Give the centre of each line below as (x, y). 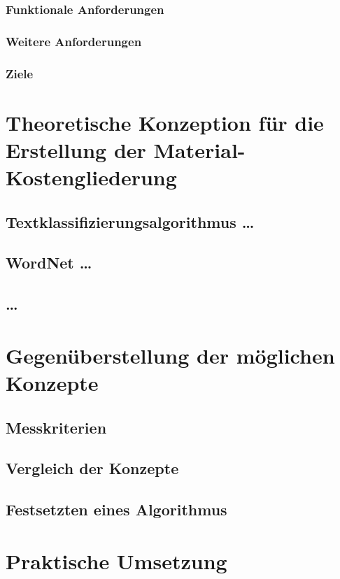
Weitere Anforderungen (74, 41)
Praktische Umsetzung (116, 560)
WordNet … (49, 263)
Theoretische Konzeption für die (165, 122)
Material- (199, 149)
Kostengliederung (91, 177)
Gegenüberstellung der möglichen (170, 355)
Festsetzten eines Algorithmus (116, 509)
